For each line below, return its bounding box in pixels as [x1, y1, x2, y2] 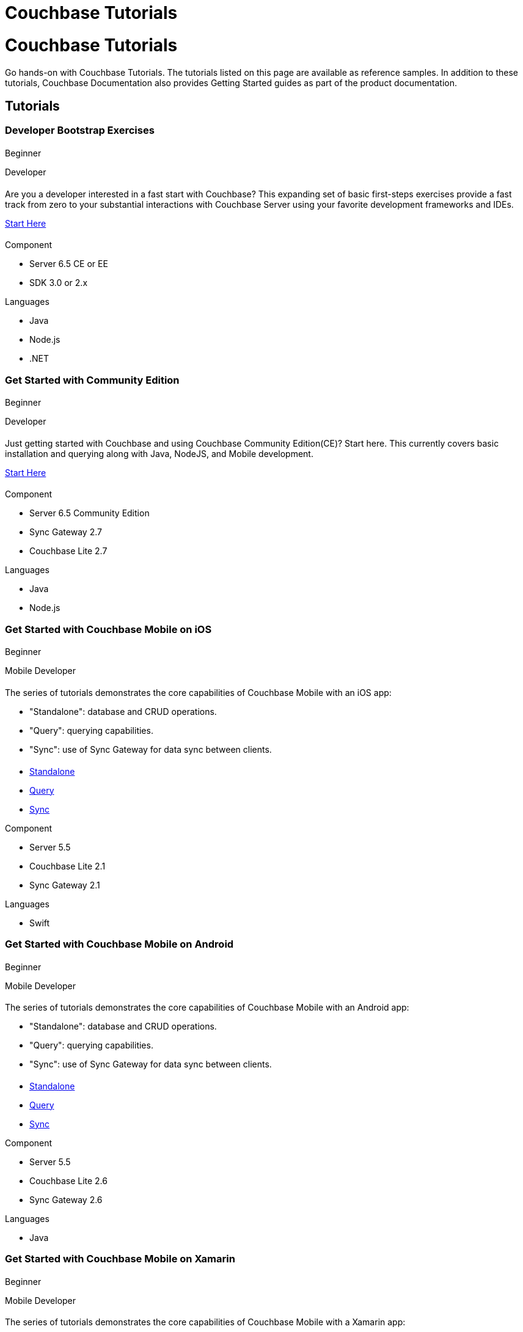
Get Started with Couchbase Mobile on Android [5, 937, 234, 950]
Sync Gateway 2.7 [29, 527, 102, 538]
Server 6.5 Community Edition [29, 508, 150, 519]
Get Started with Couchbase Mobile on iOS [5, 623, 212, 635]
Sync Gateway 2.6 [29, 1194, 103, 1205]
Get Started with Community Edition [5, 373, 180, 386]
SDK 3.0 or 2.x [29, 277, 88, 288]
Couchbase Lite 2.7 [29, 546, 108, 557]
